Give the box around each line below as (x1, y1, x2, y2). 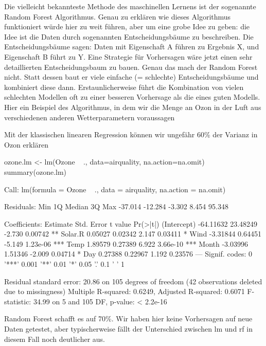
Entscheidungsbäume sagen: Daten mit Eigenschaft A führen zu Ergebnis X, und (4, 41, 259, 52)
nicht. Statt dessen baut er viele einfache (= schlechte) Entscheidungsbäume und (4, 71, 259, 82)
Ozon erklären (4, 139, 49, 150)
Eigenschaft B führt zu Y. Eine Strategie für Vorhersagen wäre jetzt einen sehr (4, 51, 253, 62)
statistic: (4, 296, 31, 306)
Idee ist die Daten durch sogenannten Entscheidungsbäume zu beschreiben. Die (4, 31, 254, 42)
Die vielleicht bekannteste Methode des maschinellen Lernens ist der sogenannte (4, 1, 256, 11)
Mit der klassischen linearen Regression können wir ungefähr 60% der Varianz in (4, 129, 258, 140)
